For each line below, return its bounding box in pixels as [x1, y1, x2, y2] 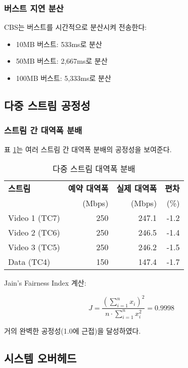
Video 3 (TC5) [8, 241, 60, 253]
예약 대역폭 [68, 182, 109, 195]
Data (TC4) [8, 256, 51, 268]
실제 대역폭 [116, 182, 157, 195]
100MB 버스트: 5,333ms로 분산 [16, 73, 111, 83]
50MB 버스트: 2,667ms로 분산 [16, 56, 108, 66]
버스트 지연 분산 [4, 2, 64, 14]
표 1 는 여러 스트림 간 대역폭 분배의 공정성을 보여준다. [4, 144, 172, 154]
